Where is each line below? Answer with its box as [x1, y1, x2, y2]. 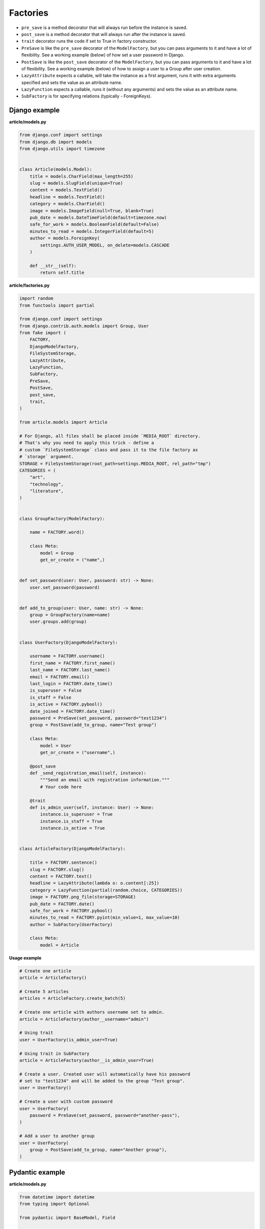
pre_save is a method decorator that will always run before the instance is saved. [21, 25, 187, 30]
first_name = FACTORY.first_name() [29, 660, 115, 666]
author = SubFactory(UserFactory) [29, 922, 113, 927]
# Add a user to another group [19, 1133, 95, 1139]
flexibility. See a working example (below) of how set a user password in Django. [21, 52, 185, 58]
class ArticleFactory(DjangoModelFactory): [19, 846, 126, 851]
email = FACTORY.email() [29, 674, 90, 679]
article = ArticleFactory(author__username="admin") [19, 1016, 149, 1022]
